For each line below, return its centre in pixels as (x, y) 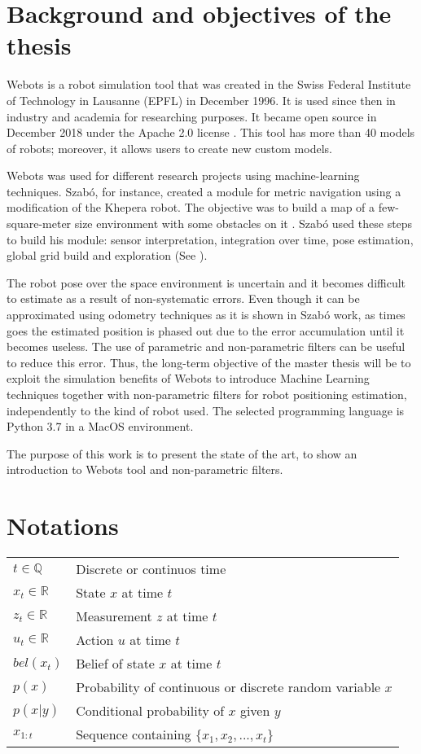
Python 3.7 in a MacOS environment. (100, 426)
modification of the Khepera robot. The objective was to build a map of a (191, 207)
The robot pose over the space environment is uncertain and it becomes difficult (206, 282)
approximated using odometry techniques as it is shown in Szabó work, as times (206, 315)
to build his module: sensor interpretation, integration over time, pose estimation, (210, 239)
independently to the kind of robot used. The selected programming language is (206, 410)
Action (95, 640)
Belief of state (115, 664)
